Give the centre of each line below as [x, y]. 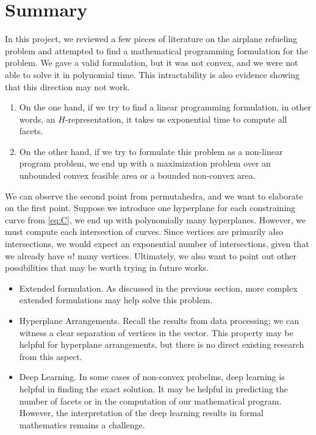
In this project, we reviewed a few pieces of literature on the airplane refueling [151, 39]
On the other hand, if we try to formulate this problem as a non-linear [151, 151]
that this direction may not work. [67, 86]
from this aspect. [51, 356]
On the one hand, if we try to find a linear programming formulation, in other [165, 107]
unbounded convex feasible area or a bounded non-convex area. [137, 175]
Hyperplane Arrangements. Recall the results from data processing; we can [159, 320]
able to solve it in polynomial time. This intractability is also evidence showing [153, 74]
